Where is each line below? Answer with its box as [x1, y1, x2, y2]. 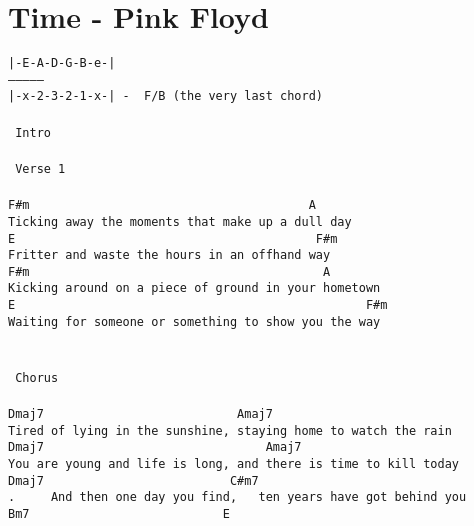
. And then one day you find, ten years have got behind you [8, 490, 467, 505]
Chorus [15, 370, 59, 385]
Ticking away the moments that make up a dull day [8, 214, 352, 229]
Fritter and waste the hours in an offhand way [8, 248, 331, 263]
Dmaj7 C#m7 [8, 473, 259, 488]
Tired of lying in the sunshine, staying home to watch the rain [8, 423, 452, 438]
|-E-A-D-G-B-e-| [8, 56, 116, 71]
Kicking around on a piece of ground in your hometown [8, 281, 381, 296]
